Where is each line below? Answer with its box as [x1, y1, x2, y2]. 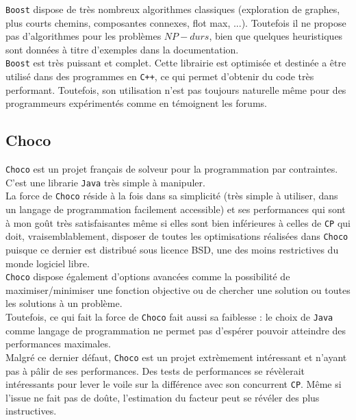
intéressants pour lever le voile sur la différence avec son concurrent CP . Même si [5, 377, 342, 391]
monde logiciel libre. [5, 256, 90, 270]
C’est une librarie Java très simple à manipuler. [5, 175, 205, 189]
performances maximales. [5, 336, 111, 351]
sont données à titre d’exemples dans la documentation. [5, 42, 239, 56]
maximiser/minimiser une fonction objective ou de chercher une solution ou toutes [5, 282, 351, 297]
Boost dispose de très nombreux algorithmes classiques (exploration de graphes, [5, 2, 340, 16]
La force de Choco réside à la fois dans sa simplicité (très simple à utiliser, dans [5, 188, 338, 203]
